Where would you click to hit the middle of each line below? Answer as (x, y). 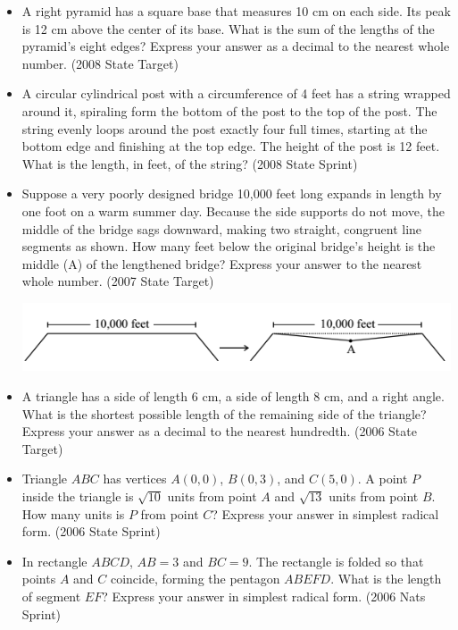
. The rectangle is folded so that (336, 561)
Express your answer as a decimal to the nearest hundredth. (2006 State (219, 431)
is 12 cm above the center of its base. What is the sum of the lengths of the (228, 28)
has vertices (135, 479)
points (39, 579)
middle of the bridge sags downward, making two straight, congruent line (222, 228)
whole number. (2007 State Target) (118, 281)
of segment (51, 596)
